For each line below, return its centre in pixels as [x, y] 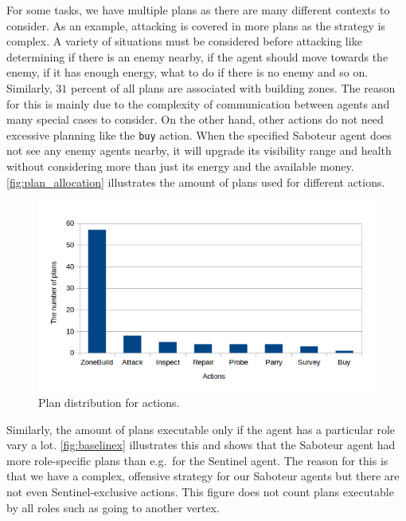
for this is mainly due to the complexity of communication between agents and [198, 103]
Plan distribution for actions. [109, 403]
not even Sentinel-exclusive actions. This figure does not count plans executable [200, 492]
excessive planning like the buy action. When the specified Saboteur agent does [199, 134]
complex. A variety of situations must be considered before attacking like [184, 41]
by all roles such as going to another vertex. [113, 507]
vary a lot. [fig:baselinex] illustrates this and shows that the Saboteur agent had [201, 445]
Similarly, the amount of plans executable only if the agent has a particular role [201, 429]
